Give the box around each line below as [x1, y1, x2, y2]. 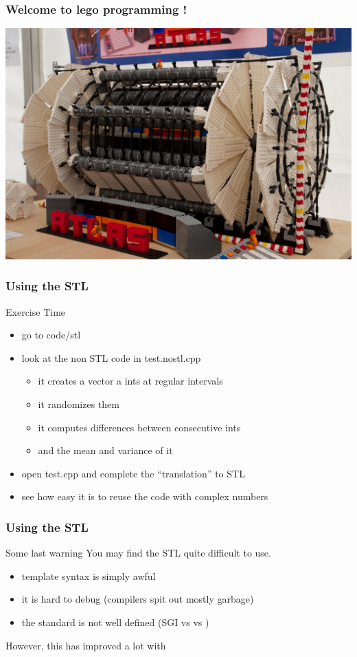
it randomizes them [38, 397, 119, 411]
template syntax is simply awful [21, 568, 156, 583]
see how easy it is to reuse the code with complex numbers [21, 489, 268, 504]
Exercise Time [5, 304, 66, 319]
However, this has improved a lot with [5, 638, 166, 652]
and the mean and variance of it [38, 443, 173, 457]
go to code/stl [21, 327, 81, 342]
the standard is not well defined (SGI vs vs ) [21, 615, 209, 629]
